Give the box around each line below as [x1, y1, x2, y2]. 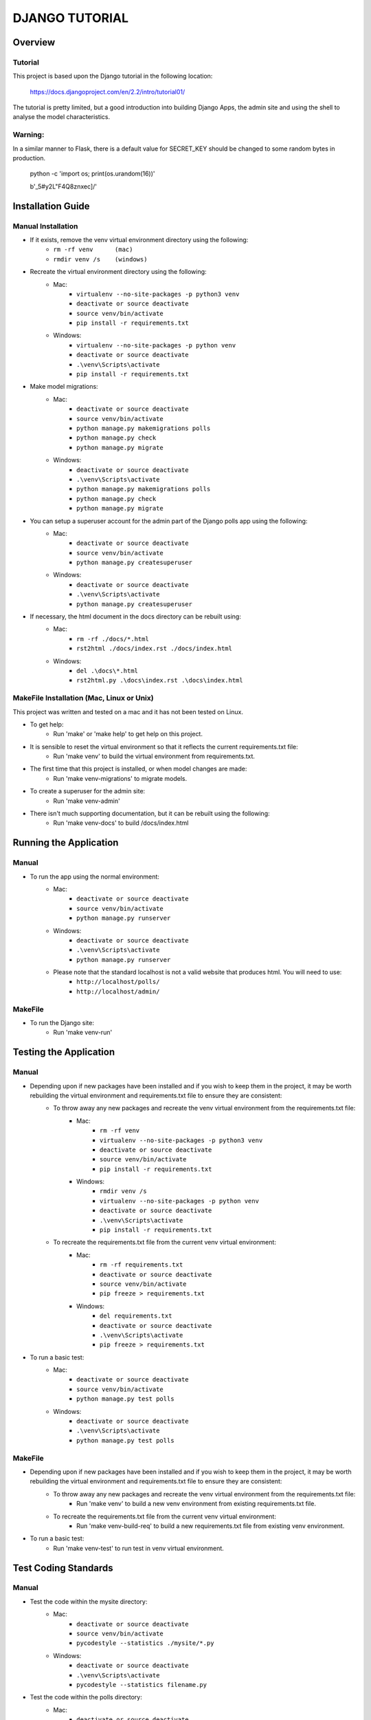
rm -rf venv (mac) [53, 246, 133, 254]
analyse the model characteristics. [12, 113, 110, 121]
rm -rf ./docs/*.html [76, 635, 149, 643]
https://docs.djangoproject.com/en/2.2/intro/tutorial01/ [30, 87, 185, 96]
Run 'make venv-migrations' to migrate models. [53, 774, 188, 782]
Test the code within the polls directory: [30, 1693, 142, 1701]
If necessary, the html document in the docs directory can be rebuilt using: [30, 612, 242, 621]
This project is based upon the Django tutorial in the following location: [12, 72, 213, 80]
